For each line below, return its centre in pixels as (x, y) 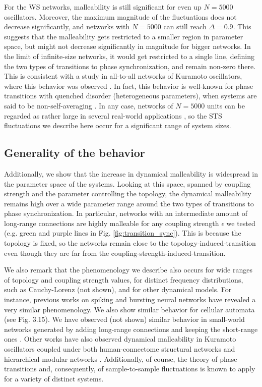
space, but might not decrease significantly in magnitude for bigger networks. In (127, 46)
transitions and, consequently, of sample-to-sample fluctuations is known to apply (130, 369)
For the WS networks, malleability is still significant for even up (103, 7)
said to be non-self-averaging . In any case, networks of (89, 105)
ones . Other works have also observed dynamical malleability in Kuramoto (120, 339)
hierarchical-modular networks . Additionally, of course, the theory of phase (121, 358)
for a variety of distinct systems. (54, 378)
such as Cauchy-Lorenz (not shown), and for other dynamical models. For (118, 289)
